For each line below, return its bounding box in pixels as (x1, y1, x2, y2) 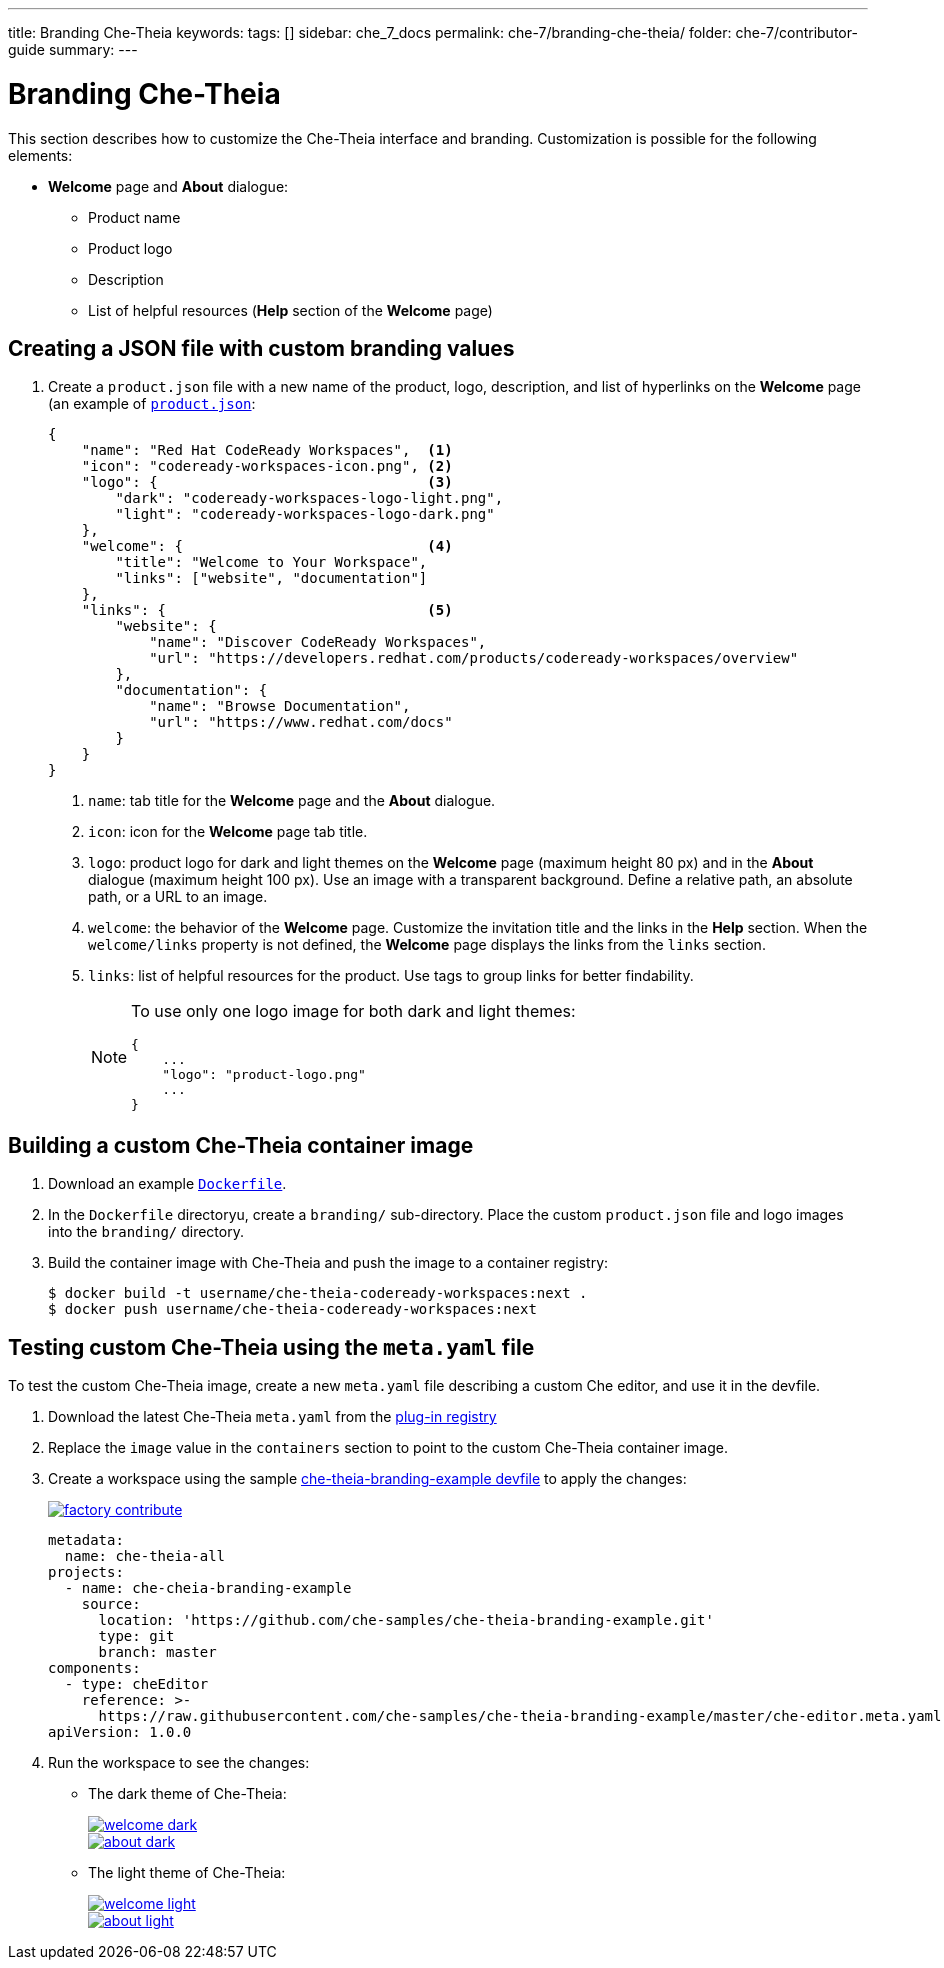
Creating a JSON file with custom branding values (8, 335, 515, 361)
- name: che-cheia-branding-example (64, 1580, 352, 1597)
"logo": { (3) (81, 474, 453, 491)
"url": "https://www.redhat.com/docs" (149, 714, 453, 731)
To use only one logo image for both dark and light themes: (131, 1001, 576, 1022)
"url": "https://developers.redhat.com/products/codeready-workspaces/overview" (149, 650, 799, 667)
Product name (88, 208, 181, 226)
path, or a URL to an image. (88, 888, 268, 906)
